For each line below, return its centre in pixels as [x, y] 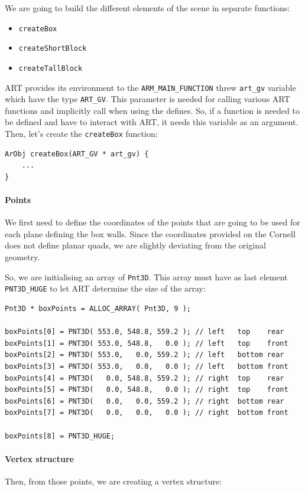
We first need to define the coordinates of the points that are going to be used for [152, 222]
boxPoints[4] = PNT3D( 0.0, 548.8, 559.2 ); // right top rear [145, 378]
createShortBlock [53, 49]
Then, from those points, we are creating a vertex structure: [113, 481]
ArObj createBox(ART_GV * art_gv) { [77, 154]
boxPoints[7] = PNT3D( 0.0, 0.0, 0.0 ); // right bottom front [147, 413]
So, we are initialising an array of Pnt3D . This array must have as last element [146, 276]
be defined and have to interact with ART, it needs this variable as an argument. [152, 122]
